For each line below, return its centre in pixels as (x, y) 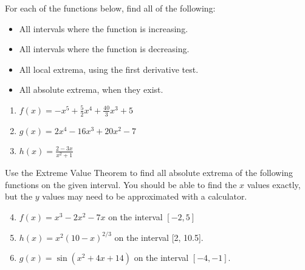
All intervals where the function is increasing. (104, 28)
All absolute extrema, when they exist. (91, 89)
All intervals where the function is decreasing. (104, 49)
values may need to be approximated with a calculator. (145, 196)
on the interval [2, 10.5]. (159, 237)
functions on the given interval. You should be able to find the (121, 184)
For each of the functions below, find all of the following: (110, 8)
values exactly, (274, 184)
